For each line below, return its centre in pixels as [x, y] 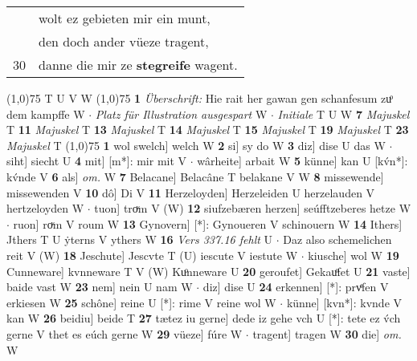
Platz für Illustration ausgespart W [181, 114]
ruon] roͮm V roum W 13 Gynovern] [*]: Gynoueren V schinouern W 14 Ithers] [208, 223]
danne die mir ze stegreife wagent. [138, 65]
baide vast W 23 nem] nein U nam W [100, 287]
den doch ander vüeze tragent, [124, 41]
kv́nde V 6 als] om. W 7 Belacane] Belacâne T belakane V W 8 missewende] [195, 176]
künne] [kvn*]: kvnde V [344, 302]
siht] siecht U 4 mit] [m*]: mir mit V [97, 161]
